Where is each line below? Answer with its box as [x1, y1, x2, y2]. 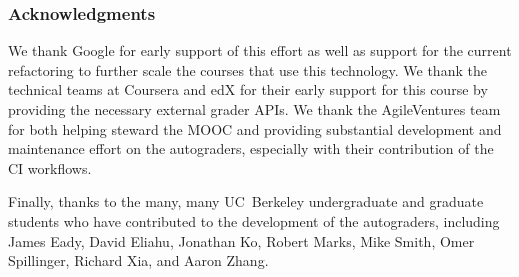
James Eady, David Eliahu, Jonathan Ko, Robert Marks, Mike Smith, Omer [8, 230, 475, 251]
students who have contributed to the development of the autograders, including [8, 210, 500, 231]
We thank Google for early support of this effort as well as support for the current [8, 40, 512, 61]
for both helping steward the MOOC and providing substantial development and [8, 118, 502, 139]
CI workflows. [8, 157, 92, 178]
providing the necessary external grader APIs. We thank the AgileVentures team [8, 99, 501, 119]
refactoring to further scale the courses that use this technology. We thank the [8, 59, 487, 80]
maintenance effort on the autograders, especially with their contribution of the [8, 138, 494, 159]
